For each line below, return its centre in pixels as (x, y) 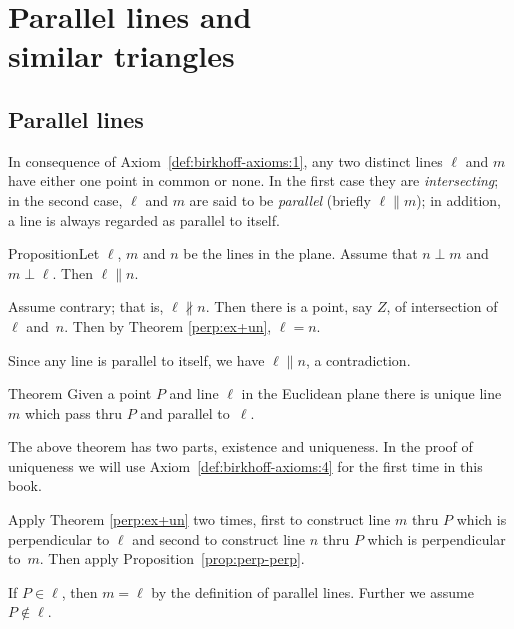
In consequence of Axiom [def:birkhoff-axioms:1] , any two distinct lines (225, 160)
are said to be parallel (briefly (280, 199)
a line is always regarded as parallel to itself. (144, 219)
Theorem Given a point (80, 393)
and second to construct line (219, 538)
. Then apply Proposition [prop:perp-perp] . (172, 558)
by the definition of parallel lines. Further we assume (312, 591)
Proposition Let (54, 253)
